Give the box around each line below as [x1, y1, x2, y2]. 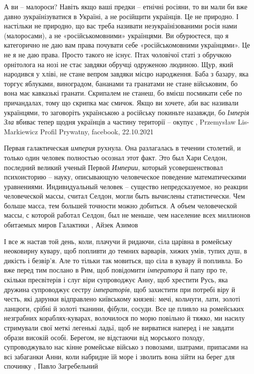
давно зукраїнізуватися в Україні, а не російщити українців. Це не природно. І [4, 11, 239, 21]
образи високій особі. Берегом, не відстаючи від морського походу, [4, 332, 205, 342]
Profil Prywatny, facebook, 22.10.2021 [40, 126, 154, 136]
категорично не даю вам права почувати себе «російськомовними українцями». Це [4, 40, 250, 50]
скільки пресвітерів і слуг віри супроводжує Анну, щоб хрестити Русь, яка [4, 274, 228, 285]
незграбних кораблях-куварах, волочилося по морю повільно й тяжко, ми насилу [4, 313, 245, 323]
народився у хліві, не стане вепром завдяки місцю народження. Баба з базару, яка [4, 69, 249, 79]
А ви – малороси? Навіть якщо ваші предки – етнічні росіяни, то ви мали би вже [4, 1, 248, 11]
